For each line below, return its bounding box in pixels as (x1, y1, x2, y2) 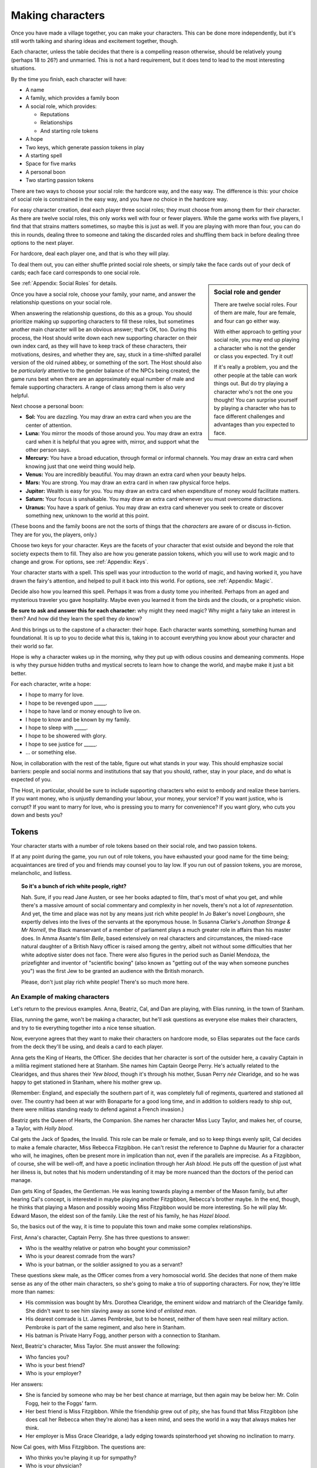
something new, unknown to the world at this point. (25, 512, 150, 519)
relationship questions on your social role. (11, 299, 112, 306)
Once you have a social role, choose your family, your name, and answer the (11, 291, 196, 298)
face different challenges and (214, 413, 285, 420)
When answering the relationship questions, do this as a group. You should (11, 309, 192, 317)
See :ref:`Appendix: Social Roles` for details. (11, 280, 117, 287)
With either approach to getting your (214, 328, 302, 335)
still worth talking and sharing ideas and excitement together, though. (11, 37, 178, 44)
